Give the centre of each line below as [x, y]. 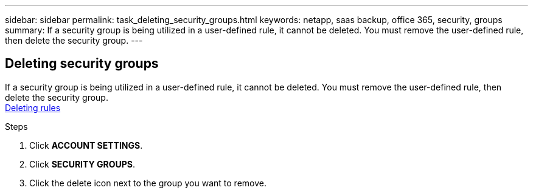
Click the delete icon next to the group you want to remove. [148, 183]
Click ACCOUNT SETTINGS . [86, 145]
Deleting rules [33, 107]
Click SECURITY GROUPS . [82, 164]
